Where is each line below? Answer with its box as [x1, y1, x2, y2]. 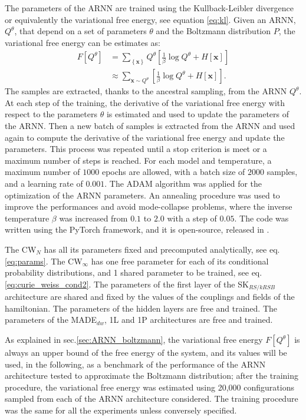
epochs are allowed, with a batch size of [101, 166, 245, 178]
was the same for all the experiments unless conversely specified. [5, 404, 237, 416]
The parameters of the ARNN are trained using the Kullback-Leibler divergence [5, 2, 294, 14]
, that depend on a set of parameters [14, 25, 147, 37]
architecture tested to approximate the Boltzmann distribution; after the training [5, 369, 299, 382]
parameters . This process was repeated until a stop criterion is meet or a [5, 143, 267, 155]
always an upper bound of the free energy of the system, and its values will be [5, 346, 287, 359]
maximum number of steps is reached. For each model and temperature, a [5, 154, 272, 166]
